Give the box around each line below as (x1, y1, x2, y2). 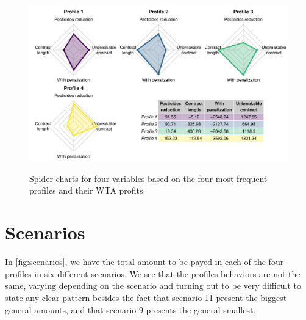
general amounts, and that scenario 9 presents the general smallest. (5, 303, 256, 316)
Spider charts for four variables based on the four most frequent (29, 172, 268, 184)
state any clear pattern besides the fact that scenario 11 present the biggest (5, 291, 287, 304)
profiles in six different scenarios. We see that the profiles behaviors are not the (5, 267, 301, 280)
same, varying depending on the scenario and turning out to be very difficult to (5, 279, 302, 292)
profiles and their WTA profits (29, 184, 143, 197)
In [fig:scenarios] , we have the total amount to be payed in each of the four (5, 255, 284, 268)
